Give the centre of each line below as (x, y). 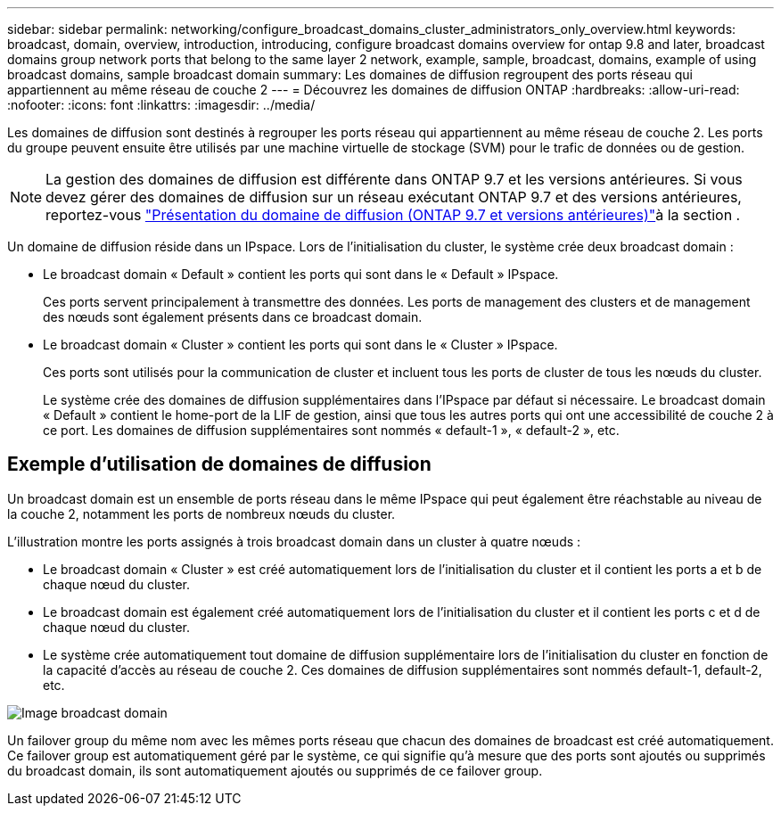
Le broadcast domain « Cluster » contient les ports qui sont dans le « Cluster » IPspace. (300, 345)
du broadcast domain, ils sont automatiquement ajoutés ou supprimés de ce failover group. (275, 770)
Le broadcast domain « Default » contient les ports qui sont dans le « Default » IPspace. (301, 274)
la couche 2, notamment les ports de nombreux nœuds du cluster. (201, 513)
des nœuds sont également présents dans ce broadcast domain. (233, 317)
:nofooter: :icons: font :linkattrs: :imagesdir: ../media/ (161, 105)
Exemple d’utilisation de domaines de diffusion (219, 464)
